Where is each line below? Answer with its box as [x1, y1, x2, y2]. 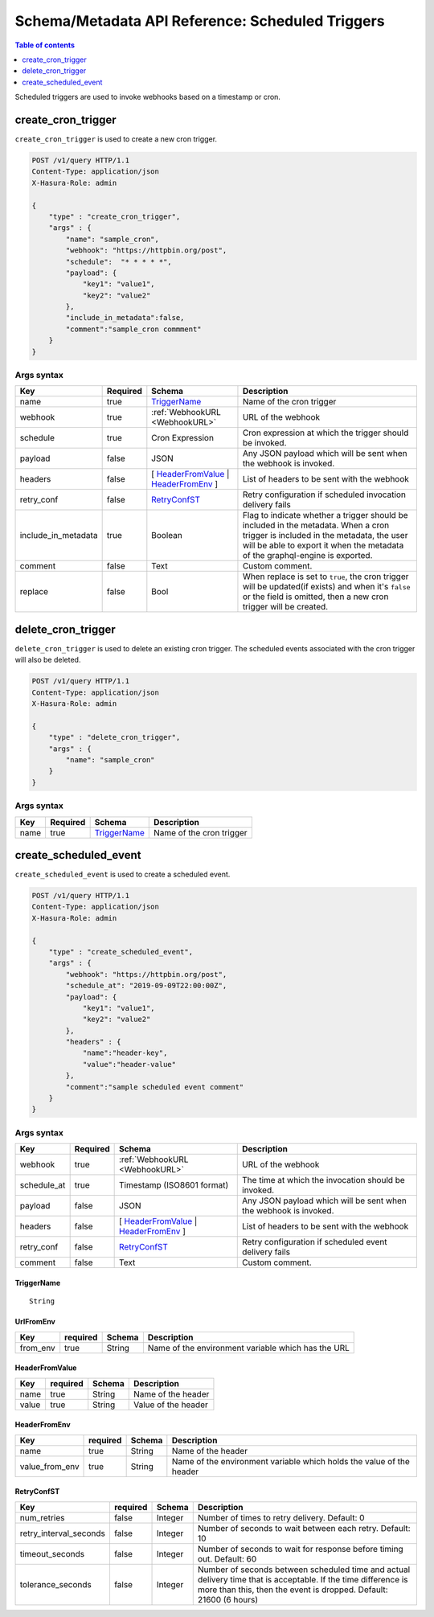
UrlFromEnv [14, 1317, 56, 1327]
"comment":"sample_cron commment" [65, 324, 202, 334]
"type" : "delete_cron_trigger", [48, 733, 181, 742]
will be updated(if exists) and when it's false [242, 581, 411, 593]
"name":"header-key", [82, 1049, 168, 1057]
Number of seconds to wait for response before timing [197, 1543, 403, 1554]
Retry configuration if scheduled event [242, 1237, 387, 1248]
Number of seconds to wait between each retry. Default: [197, 1522, 411, 1533]
